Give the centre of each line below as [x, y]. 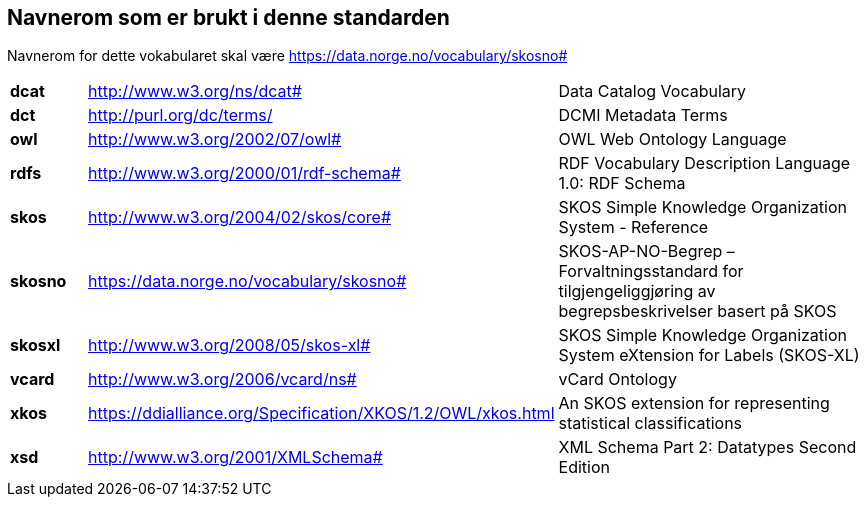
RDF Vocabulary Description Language [704, 163]
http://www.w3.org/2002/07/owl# [215, 139]
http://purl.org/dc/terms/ [180, 115]
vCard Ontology [617, 379]
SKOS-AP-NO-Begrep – [646, 251]
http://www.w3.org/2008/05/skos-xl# [229, 345]
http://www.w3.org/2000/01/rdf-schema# [244, 173]
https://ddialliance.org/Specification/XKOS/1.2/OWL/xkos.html [321, 413]
